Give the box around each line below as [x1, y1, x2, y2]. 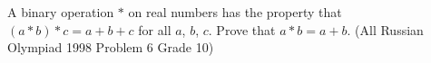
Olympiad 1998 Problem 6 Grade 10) [7, 38, 214, 57]
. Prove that [208, 20, 276, 39]
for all [138, 20, 171, 39]
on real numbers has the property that [128, 3, 342, 21]
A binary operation [7, 3, 114, 21]
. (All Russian [347, 20, 424, 39]
